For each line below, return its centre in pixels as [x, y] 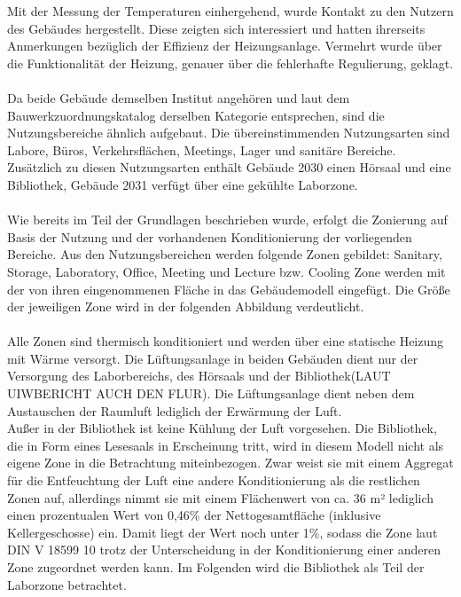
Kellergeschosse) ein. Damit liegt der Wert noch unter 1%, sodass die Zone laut [223, 532]
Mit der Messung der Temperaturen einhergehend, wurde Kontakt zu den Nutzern [230, 11]
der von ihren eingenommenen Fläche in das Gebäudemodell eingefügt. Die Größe [229, 289]
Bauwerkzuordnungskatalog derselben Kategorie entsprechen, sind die [196, 115]
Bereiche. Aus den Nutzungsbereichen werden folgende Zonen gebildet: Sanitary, [225, 254]
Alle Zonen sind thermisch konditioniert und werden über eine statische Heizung [226, 341]
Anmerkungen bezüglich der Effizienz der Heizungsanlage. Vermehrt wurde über [225, 46]
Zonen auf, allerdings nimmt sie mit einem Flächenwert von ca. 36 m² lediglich [221, 497]
